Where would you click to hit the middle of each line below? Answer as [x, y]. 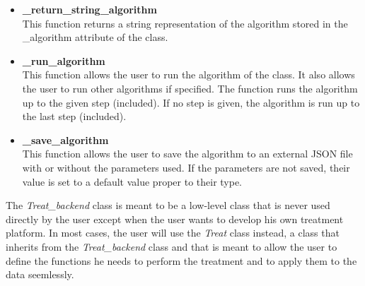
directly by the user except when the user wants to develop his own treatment [175, 219]
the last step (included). [74, 116]
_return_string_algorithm [89, 9]
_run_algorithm [64, 60]
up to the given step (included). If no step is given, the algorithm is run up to [191, 102]
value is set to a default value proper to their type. [132, 181]
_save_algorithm [65, 139]
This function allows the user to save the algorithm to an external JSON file [187, 154]
